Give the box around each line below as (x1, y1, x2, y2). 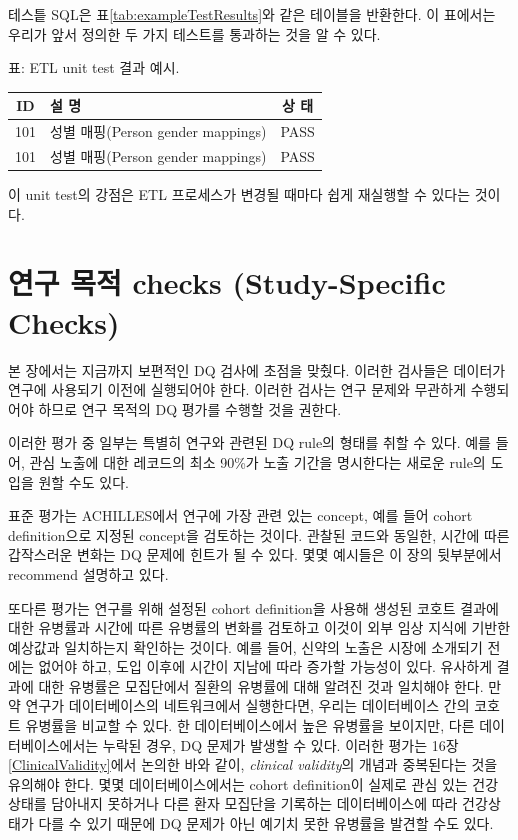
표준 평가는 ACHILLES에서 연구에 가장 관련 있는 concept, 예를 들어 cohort (8, 505, 473, 526)
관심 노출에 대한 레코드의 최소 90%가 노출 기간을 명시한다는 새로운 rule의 (29, 451, 486, 472)
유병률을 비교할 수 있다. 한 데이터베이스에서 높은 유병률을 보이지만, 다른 (25, 715, 475, 736)
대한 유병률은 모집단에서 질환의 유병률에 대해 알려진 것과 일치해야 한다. (38, 675, 484, 696)
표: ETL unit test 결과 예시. (8, 57, 180, 78)
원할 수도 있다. (38, 471, 129, 492)
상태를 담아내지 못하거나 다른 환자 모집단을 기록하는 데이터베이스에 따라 (8, 793, 458, 814)
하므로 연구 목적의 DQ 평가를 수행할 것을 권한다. (38, 398, 342, 419)
